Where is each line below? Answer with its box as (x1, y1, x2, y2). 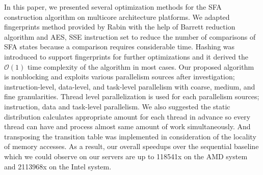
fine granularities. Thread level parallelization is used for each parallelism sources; (4, 91, 259, 102)
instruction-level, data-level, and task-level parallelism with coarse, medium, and (4, 81, 255, 92)
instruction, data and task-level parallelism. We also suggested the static (4, 101, 230, 111)
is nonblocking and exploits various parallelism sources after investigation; (4, 71, 235, 82)
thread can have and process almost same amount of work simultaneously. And (4, 121, 251, 132)
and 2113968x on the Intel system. (4, 161, 112, 171)
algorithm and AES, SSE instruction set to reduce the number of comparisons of (4, 31, 256, 42)
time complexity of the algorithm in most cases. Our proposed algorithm (27, 61, 254, 72)
